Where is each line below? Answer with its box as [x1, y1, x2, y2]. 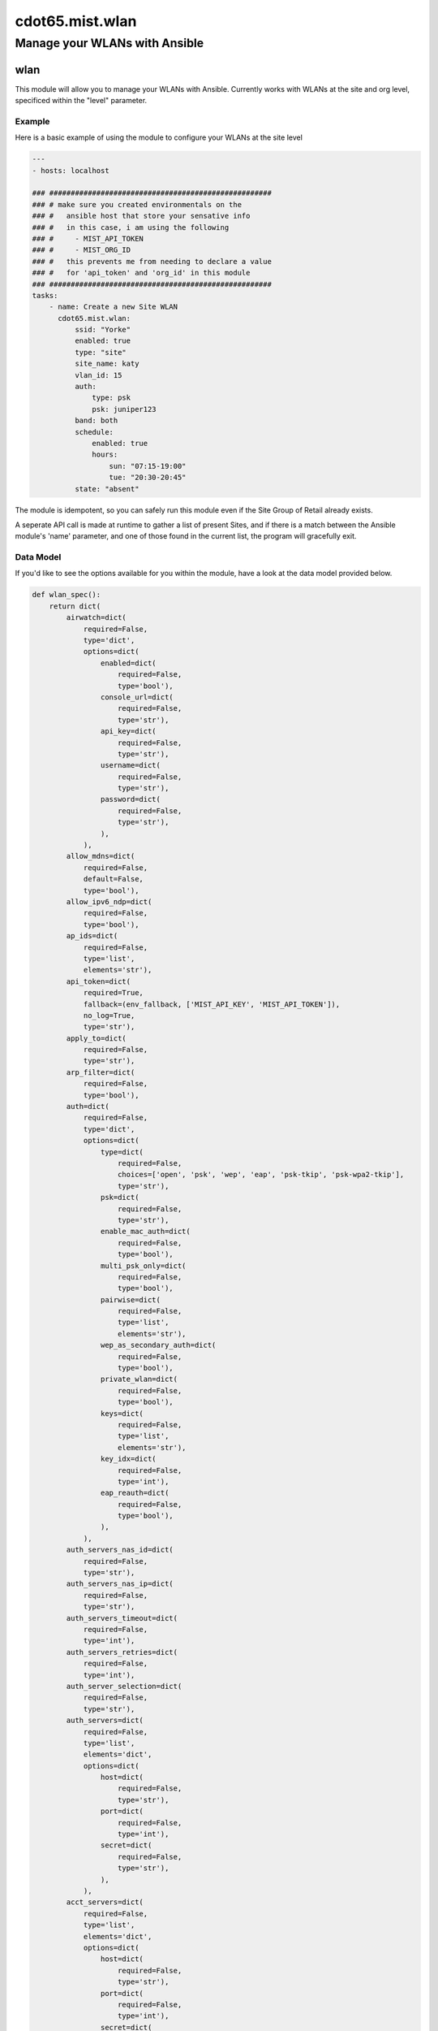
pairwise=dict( [100, 1295, 161, 1304]
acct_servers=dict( [66, 1898, 144, 1907]
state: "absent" [74, 484, 140, 493]
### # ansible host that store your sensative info [32, 211, 251, 221]
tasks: [32, 291, 58, 300]
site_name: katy [74, 359, 140, 369]
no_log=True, [83, 1011, 135, 1020]
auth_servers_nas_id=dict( [66, 1545, 174, 1555]
